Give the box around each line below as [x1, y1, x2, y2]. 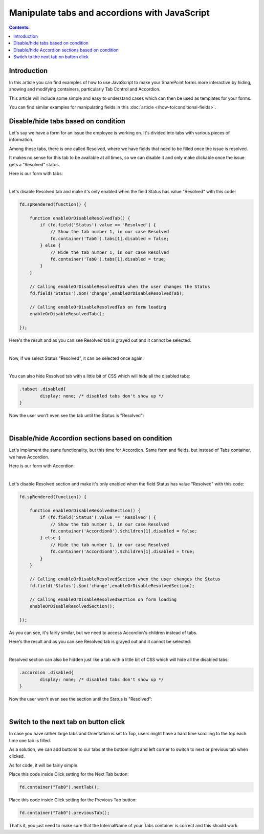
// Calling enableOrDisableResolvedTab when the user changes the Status [29, 284, 210, 289]
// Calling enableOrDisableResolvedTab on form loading [29, 304, 167, 310]
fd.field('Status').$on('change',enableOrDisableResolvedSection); [29, 583, 195, 589]
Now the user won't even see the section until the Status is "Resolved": [9, 696, 153, 702]
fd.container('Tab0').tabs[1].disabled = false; [50, 236, 169, 241]
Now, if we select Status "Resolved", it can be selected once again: [9, 355, 144, 361]
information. [9, 137, 34, 143]
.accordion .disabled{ [19, 670, 74, 676]
